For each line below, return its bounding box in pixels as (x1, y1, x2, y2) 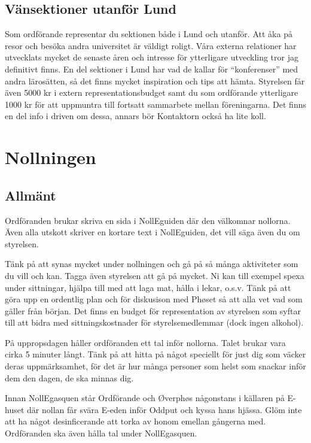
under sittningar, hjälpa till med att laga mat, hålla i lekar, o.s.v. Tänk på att (5, 281, 291, 293)
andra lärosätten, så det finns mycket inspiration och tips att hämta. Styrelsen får (5, 74, 305, 87)
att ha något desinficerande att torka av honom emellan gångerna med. (5, 415, 266, 427)
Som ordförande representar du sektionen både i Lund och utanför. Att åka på (5, 28, 292, 40)
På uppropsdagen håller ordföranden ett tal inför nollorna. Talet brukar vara (5, 336, 286, 348)
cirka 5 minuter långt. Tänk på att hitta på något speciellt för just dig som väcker (5, 348, 306, 360)
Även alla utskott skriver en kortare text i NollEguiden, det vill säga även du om (5, 226, 300, 238)
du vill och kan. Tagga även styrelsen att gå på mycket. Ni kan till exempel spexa (5, 269, 304, 281)
